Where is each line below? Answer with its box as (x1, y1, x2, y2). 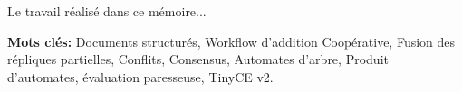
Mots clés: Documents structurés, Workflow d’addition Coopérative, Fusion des (7, 32, 456, 51)
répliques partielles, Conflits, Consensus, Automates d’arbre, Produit (7, 50, 389, 69)
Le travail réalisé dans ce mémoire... (7, 2, 207, 20)
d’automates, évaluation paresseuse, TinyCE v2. (7, 67, 274, 86)
